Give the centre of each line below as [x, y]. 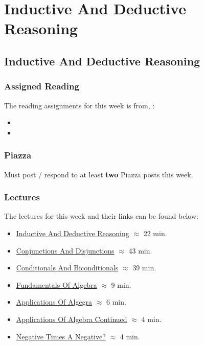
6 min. [116, 302]
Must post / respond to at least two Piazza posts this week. [99, 174]
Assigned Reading [42, 86]
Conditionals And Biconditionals [67, 268]
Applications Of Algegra [54, 302]
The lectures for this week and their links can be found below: [101, 216]
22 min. [155, 233]
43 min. [140, 250]
